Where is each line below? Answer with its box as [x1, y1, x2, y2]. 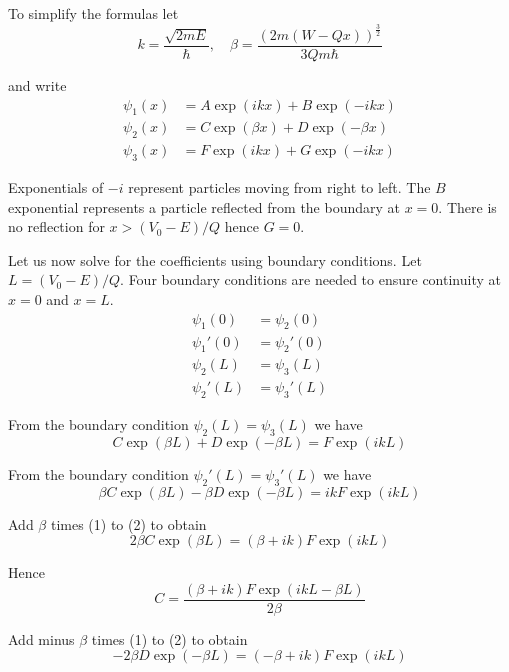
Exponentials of [8, 177, 104, 198]
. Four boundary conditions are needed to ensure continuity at [120, 269, 501, 290]
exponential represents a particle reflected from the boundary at [8, 196, 401, 217]
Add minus [8, 628, 75, 649]
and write [8, 75, 67, 96]
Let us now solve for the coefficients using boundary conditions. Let [8, 249, 422, 270]
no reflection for [8, 216, 105, 237]
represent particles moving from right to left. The [128, 177, 431, 198]
